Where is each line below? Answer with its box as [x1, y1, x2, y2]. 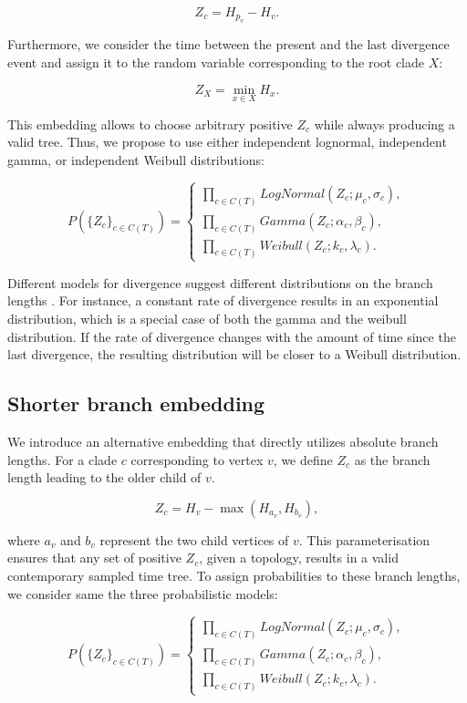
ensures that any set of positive [7, 548, 182, 567]
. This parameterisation [298, 530, 431, 549]
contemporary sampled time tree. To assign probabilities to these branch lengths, [7, 565, 461, 584]
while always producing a [314, 114, 455, 133]
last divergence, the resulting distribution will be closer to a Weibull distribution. [7, 345, 462, 364]
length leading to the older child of [7, 468, 202, 487]
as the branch [354, 450, 431, 469]
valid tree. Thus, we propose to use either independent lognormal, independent [7, 132, 447, 151]
